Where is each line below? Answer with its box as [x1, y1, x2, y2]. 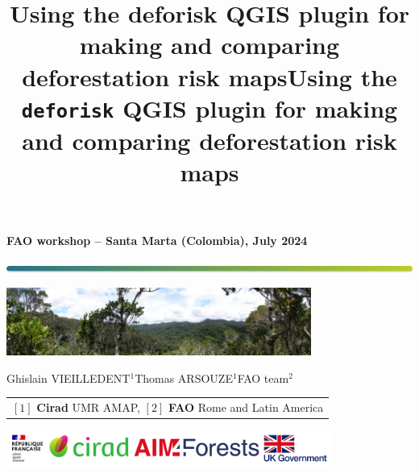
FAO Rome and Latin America [168, 398, 324, 415]
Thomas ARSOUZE [135, 369, 233, 386]
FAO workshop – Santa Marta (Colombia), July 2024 [6, 232, 308, 249]
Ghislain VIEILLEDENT [6, 369, 131, 386]
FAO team [237, 369, 289, 386]
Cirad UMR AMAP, [36, 398, 140, 415]
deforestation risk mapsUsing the [22, 60, 397, 93]
